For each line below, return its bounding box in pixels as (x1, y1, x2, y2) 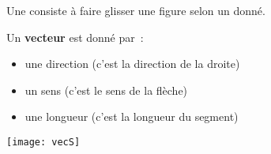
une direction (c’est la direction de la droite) (24, 55, 240, 72)
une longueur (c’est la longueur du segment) (24, 108, 239, 125)
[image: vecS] (6, 136, 81, 148)
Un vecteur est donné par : (6, 28, 144, 45)
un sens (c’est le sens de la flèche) (24, 81, 188, 98)
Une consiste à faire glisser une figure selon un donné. (6, 2, 265, 18)
